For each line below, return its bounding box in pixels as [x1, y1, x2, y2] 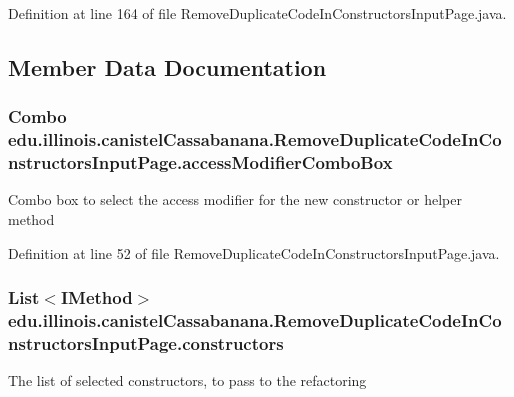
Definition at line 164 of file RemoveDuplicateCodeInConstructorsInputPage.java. [8, 3, 507, 23]
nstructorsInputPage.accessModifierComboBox [8, 150, 393, 175]
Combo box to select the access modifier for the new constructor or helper [8, 189, 462, 210]
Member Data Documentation [8, 51, 327, 82]
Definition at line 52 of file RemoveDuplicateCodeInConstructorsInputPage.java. [8, 242, 500, 263]
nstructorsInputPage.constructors [8, 330, 284, 355]
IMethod [60, 285, 133, 310]
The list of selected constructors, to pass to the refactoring [8, 370, 367, 391]
